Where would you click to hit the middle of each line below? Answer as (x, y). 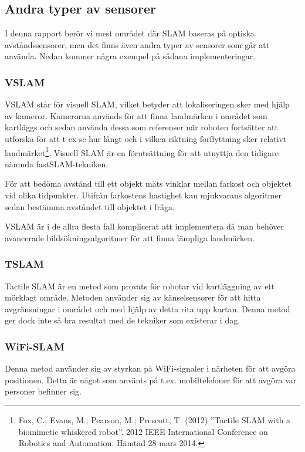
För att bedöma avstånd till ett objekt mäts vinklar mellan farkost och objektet (148, 183)
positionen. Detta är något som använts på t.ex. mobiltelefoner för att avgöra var (151, 380)
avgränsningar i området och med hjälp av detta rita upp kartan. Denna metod (148, 308)
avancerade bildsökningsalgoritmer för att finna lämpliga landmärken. (130, 237)
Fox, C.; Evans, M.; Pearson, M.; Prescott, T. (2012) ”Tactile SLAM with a (155, 419)
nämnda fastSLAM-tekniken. (57, 163)
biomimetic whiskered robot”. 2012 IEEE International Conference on (143, 431)
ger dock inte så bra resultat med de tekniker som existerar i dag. (123, 320)
